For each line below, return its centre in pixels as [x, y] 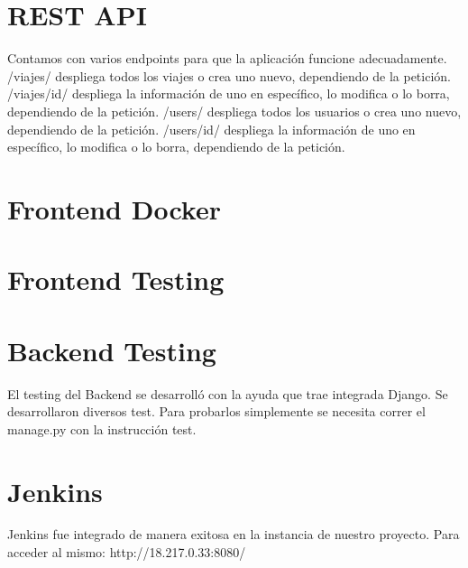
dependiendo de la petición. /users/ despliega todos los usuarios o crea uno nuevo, [234, 111]
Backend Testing [112, 350]
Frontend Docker [114, 208]
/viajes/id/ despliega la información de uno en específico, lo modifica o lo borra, [229, 93]
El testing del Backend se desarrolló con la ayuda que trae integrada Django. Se [228, 393]
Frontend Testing [116, 279]
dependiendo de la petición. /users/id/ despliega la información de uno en [211, 129]
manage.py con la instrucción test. [102, 428]
